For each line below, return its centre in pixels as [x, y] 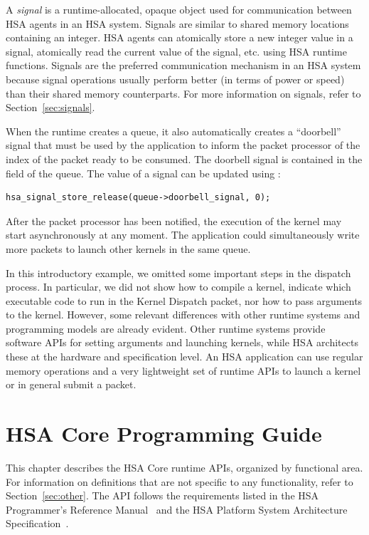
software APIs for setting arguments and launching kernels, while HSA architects [182, 342]
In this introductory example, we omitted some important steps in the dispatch [178, 272]
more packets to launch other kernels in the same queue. [128, 248]
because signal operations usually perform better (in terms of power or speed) [175, 79]
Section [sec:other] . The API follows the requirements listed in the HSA [162, 495]
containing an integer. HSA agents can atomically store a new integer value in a [180, 37]
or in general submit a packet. [71, 384]
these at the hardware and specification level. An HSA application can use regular [184, 357]
